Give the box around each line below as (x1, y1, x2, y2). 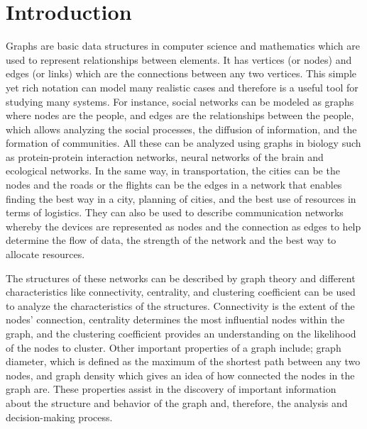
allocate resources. (6, 247, 85, 262)
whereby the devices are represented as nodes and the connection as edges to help (6, 218, 361, 233)
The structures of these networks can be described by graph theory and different (6, 270, 356, 285)
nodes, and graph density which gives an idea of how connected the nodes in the (6, 367, 355, 382)
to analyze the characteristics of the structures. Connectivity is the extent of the (6, 298, 355, 313)
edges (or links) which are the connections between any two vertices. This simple (6, 66, 357, 81)
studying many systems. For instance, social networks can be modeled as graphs (6, 94, 354, 108)
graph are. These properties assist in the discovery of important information (6, 381, 336, 396)
